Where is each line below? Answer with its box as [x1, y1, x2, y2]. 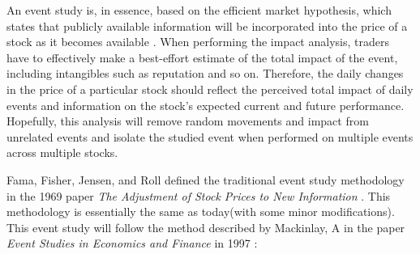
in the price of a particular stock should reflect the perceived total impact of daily [6, 80, 414, 97]
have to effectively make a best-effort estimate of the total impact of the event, [6, 49, 398, 66]
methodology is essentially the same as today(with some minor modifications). [6, 203, 395, 220]
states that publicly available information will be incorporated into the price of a [6, 17, 408, 34]
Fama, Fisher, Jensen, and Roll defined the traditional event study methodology [6, 171, 405, 188]
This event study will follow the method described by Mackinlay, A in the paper [6, 218, 405, 235]
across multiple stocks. [6, 144, 118, 161]
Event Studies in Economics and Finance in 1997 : [6, 235, 258, 252]
